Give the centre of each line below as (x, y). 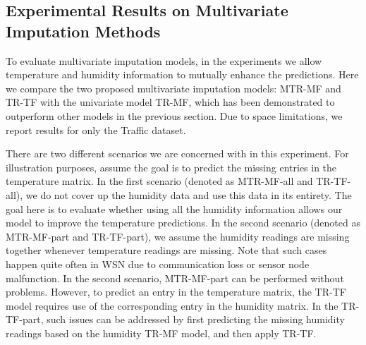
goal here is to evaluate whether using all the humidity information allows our (174, 208)
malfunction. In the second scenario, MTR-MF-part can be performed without (175, 278)
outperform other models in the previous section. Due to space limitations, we (174, 115)
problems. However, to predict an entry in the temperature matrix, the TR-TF (176, 292)
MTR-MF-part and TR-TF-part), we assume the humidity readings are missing (178, 236)
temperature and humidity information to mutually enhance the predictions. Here (182, 74)
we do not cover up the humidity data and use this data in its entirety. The (189, 194)
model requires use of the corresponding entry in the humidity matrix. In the (172, 305)
